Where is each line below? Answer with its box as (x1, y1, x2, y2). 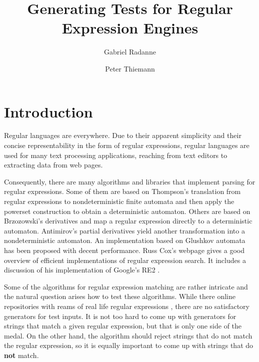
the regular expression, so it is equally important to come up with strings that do (4, 340, 253, 350)
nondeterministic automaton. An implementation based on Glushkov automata (4, 235, 245, 245)
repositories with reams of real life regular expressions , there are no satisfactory (4, 300, 249, 311)
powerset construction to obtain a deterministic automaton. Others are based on (4, 205, 250, 216)
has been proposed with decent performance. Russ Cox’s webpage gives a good (4, 244, 245, 255)
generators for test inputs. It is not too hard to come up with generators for (4, 310, 236, 321)
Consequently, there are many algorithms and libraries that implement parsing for (4, 176, 255, 186)
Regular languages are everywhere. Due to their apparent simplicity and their (4, 130, 241, 140)
